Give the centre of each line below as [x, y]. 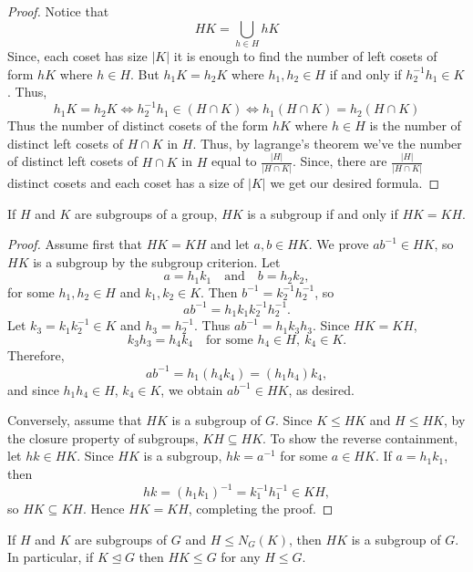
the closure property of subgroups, [103, 437]
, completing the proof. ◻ [261, 508]
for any [241, 557]
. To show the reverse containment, [360, 437]
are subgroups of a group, [146, 213]
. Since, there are [339, 161]
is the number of [415, 125]
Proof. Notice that [58, 11]
